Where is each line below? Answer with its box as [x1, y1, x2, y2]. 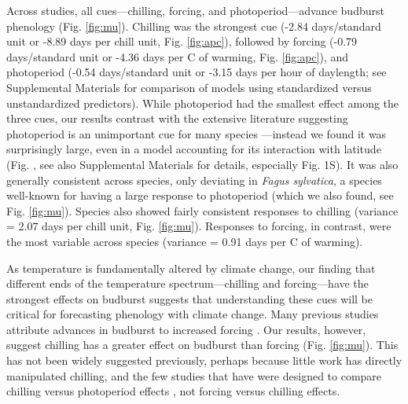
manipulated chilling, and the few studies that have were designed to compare [6, 367, 382, 384]
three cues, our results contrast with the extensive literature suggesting [6, 110, 348, 127]
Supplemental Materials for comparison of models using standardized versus [6, 79, 372, 95]
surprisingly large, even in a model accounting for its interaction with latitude [6, 141, 381, 157]
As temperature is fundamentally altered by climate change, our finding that [6, 259, 376, 276]
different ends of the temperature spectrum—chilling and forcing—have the [6, 275, 369, 292]
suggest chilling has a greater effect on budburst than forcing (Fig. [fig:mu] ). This [6, 336, 399, 353]
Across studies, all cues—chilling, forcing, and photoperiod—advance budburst [6, 2, 384, 18]
